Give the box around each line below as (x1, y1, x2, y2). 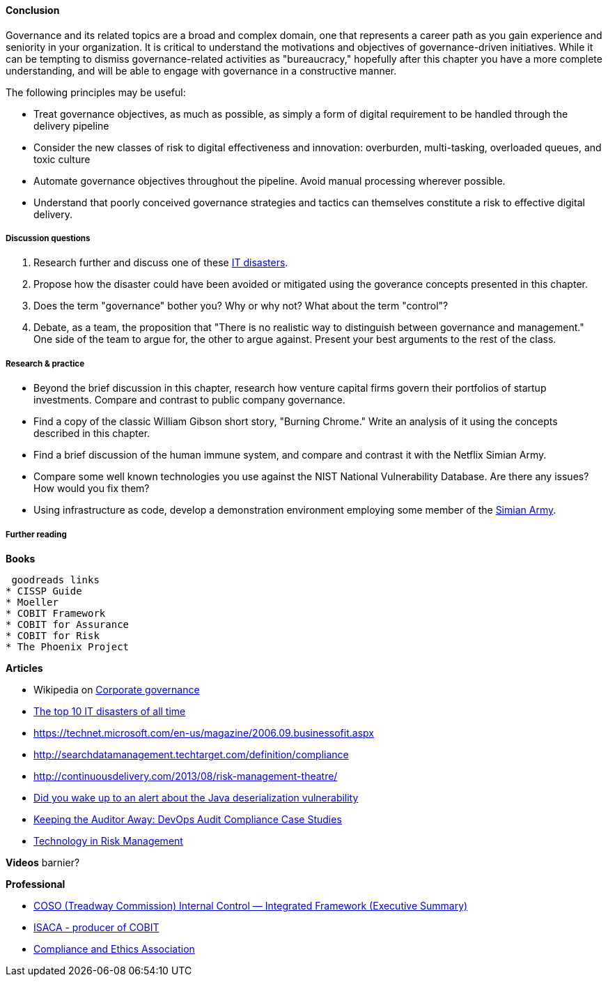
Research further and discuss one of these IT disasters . (33, 256, 288, 269)
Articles (6, 661, 43, 674)
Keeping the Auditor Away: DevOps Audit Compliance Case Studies (33, 813, 342, 825)
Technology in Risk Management (33, 834, 183, 847)
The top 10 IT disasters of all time (33, 705, 186, 717)
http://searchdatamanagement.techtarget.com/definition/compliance (33, 748, 349, 760)
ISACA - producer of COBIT (33, 921, 159, 933)
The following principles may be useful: (6, 86, 186, 98)
